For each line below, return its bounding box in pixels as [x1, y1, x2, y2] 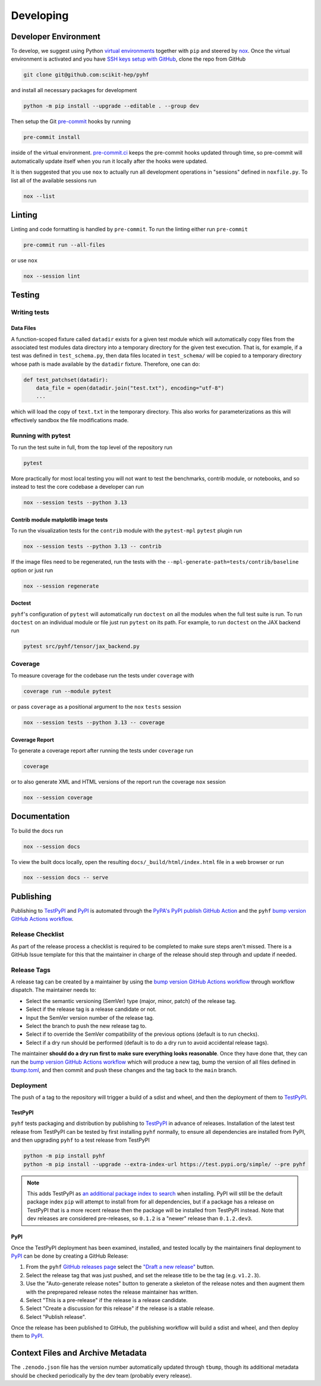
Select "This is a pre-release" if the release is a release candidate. [26, 1296, 188, 1303]
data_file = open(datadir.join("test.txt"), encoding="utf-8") [36, 385, 225, 392]
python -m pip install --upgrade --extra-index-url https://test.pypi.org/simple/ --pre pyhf [23, 1161, 306, 1168]
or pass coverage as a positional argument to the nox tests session [11, 703, 181, 711]
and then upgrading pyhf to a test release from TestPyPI [11, 1136, 150, 1144]
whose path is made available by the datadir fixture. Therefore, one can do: [11, 360, 200, 367]
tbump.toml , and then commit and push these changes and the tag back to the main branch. [11, 1066, 238, 1073]
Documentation [11, 812, 70, 822]
